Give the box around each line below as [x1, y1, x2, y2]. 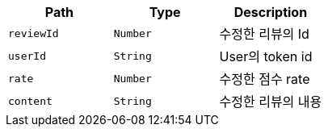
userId [8, 49, 46, 62]
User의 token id [219, 48, 313, 64]
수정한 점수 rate [219, 71, 310, 87]
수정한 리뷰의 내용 [219, 94, 322, 110]
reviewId [8, 27, 59, 39]
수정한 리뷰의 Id [219, 26, 309, 42]
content [8, 94, 53, 107]
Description [233, 4, 308, 20]
